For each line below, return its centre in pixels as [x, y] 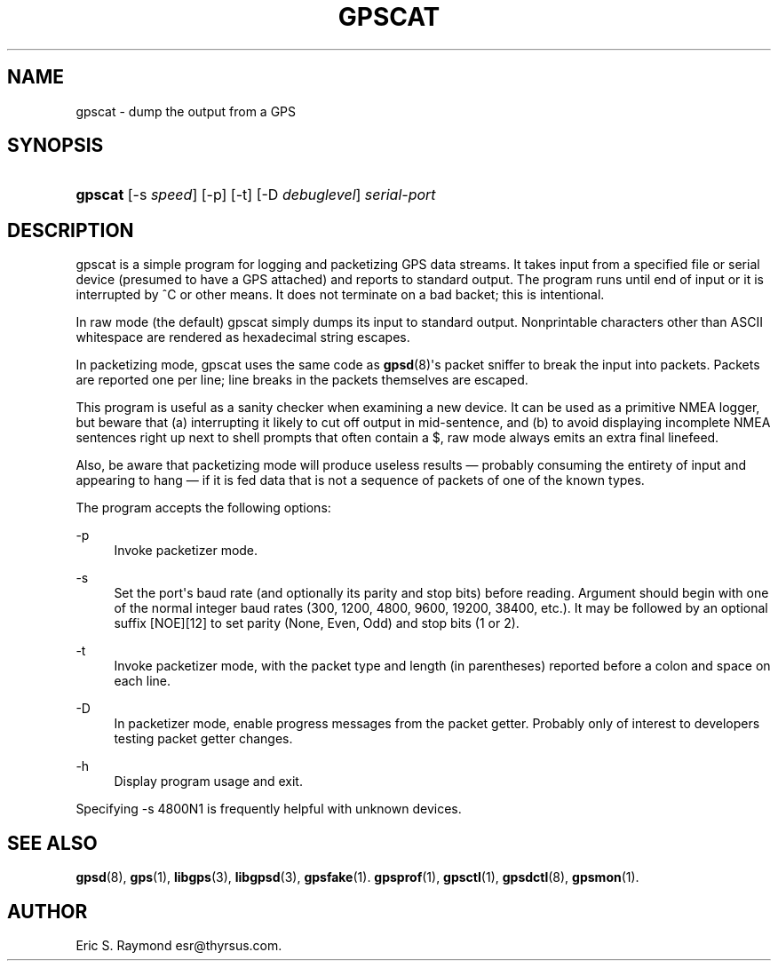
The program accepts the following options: [203, 508]
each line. [143, 681]
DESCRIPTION [71, 230]
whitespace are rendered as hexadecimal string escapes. [243, 337]
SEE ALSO [52, 843]
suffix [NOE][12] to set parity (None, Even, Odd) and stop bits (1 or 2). [317, 623]
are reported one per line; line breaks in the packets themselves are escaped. [302, 380]
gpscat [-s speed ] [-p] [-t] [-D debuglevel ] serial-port [256, 195]
